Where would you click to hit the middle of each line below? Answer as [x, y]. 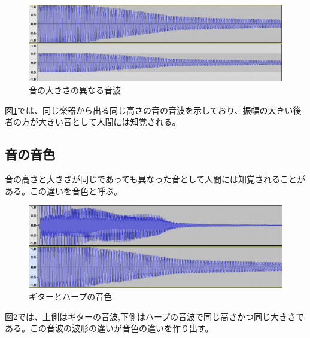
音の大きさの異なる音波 [75, 89]
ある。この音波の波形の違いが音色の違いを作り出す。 [109, 328]
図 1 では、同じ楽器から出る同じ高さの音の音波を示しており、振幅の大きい [149, 110]
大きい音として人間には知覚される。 [109, 122]
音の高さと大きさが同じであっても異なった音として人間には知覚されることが [155, 179]
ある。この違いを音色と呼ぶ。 [63, 191]
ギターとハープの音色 [71, 296]
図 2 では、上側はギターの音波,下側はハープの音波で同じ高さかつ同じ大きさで [155, 316]
